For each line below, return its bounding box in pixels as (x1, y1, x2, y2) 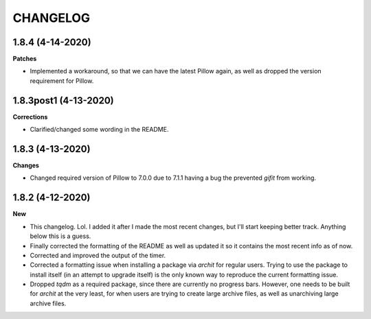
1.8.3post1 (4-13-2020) (12, 95, 114, 106)
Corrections (12, 113, 48, 121)
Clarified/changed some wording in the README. (30, 126, 169, 134)
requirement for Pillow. (30, 76, 94, 85)
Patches (12, 55, 37, 63)
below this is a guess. (30, 232, 91, 240)
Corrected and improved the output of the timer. (30, 251, 166, 259)
